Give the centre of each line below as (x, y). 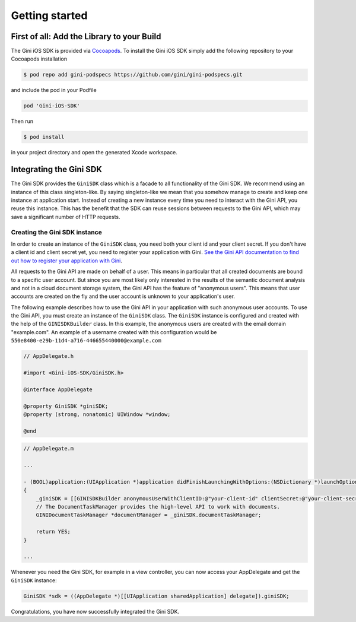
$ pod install (44, 137)
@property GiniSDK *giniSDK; (66, 406)
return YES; (53, 532)
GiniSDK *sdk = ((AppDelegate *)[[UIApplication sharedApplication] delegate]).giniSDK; (157, 596)
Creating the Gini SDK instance (56, 232)
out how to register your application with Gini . (67, 261)
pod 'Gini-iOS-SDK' (52, 106)
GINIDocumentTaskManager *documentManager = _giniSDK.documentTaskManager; (149, 515)
